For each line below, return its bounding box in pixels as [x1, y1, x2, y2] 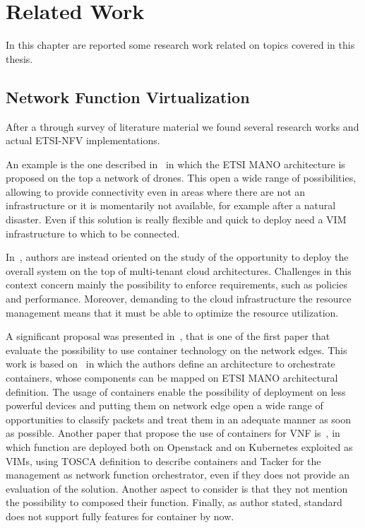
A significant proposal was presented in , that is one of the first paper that [6, 329, 330, 344]
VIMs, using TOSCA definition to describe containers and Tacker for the [6, 453, 321, 468]
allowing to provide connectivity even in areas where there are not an [6, 184, 306, 199]
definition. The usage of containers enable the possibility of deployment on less [6, 384, 346, 399]
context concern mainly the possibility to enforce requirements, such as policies [6, 277, 347, 292]
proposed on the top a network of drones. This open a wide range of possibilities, [6, 170, 357, 185]
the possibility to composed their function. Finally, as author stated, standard [6, 495, 342, 510]
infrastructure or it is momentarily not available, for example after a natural [6, 198, 336, 213]
